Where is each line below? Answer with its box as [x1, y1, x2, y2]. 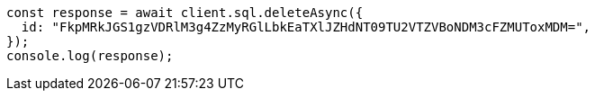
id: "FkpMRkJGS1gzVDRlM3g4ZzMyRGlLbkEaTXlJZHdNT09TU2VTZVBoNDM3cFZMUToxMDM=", [21, 20, 591, 34]
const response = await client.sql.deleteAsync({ [6, 5, 364, 20]
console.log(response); [6, 49, 174, 63]
